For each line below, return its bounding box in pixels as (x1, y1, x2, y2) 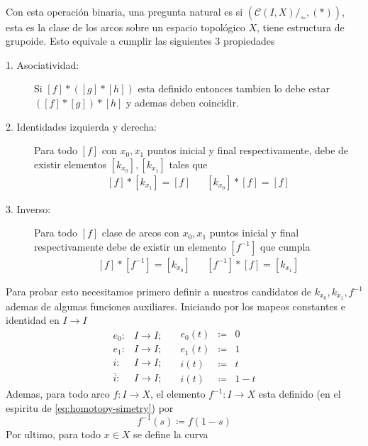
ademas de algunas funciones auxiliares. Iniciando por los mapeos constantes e (6, 298, 346, 313)
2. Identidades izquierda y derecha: (6, 119, 157, 134)
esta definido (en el (258, 386, 341, 401)
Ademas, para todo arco (6, 386, 110, 401)
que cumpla (260, 239, 311, 254)
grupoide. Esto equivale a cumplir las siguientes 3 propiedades (6, 33, 275, 48)
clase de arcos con (101, 225, 179, 240)
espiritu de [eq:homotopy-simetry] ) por (6, 400, 174, 415)
